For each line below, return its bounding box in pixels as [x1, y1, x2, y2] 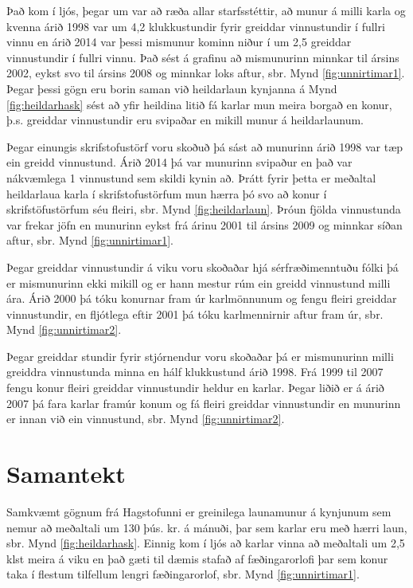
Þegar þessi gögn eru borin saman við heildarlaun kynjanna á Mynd [6, 80, 337, 96]
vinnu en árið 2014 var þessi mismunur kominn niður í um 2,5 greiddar [6, 33, 352, 50]
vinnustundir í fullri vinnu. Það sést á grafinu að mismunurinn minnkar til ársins [6, 49, 399, 65]
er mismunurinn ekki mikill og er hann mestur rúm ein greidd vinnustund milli [6, 274, 391, 291]
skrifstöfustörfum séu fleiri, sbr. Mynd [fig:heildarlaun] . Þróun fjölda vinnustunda [6, 201, 401, 218]
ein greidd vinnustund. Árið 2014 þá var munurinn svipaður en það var [6, 154, 353, 171]
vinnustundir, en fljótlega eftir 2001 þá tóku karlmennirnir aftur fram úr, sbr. [6, 305, 384, 322]
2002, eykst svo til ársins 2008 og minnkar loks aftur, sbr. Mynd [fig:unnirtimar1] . [6, 65, 405, 81]
